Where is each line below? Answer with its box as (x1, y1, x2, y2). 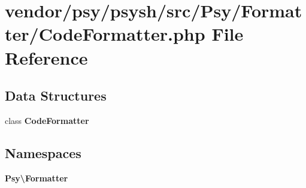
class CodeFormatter (5, 114, 89, 126)
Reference (5, 45, 88, 69)
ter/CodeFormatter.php (5, 22, 205, 46)
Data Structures (5, 86, 107, 105)
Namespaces (5, 143, 81, 162)
